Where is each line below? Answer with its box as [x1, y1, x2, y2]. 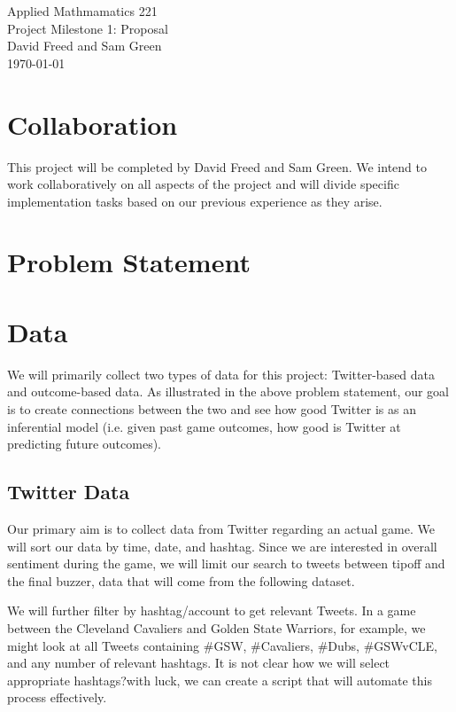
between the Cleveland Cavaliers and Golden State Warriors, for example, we [7, 618, 426, 637]
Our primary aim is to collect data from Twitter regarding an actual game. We [7, 519, 435, 537]
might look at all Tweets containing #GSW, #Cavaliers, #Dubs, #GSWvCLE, [7, 636, 437, 654]
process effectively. [7, 688, 107, 707]
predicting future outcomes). [7, 434, 162, 453]
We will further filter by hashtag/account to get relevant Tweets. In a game [7, 601, 416, 620]
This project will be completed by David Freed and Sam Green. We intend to [7, 157, 427, 176]
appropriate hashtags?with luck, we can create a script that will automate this [7, 670, 432, 689]
